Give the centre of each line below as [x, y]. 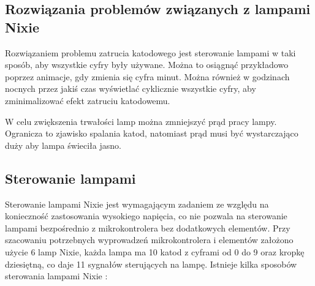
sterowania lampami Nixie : [56, 276]
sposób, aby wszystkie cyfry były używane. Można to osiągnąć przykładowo [147, 65]
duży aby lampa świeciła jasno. [63, 145]
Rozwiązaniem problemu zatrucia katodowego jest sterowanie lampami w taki [150, 52]
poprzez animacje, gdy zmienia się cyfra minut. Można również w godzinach [147, 76]
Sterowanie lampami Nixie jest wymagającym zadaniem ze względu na [137, 204]
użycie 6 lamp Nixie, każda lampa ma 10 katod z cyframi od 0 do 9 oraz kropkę [155, 251]
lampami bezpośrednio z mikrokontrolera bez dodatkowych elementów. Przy [148, 228]
